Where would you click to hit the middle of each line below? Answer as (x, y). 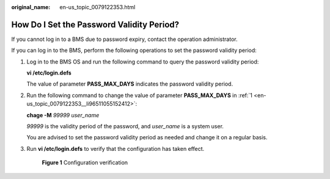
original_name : (31, 7)
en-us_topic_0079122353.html (97, 7)
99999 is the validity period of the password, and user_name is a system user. (125, 126)
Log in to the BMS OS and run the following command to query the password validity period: (143, 62)
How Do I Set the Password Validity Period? (95, 24)
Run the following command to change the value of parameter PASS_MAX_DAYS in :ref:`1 (140, 95)
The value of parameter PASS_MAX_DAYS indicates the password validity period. (130, 84)
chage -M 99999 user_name (63, 115)
